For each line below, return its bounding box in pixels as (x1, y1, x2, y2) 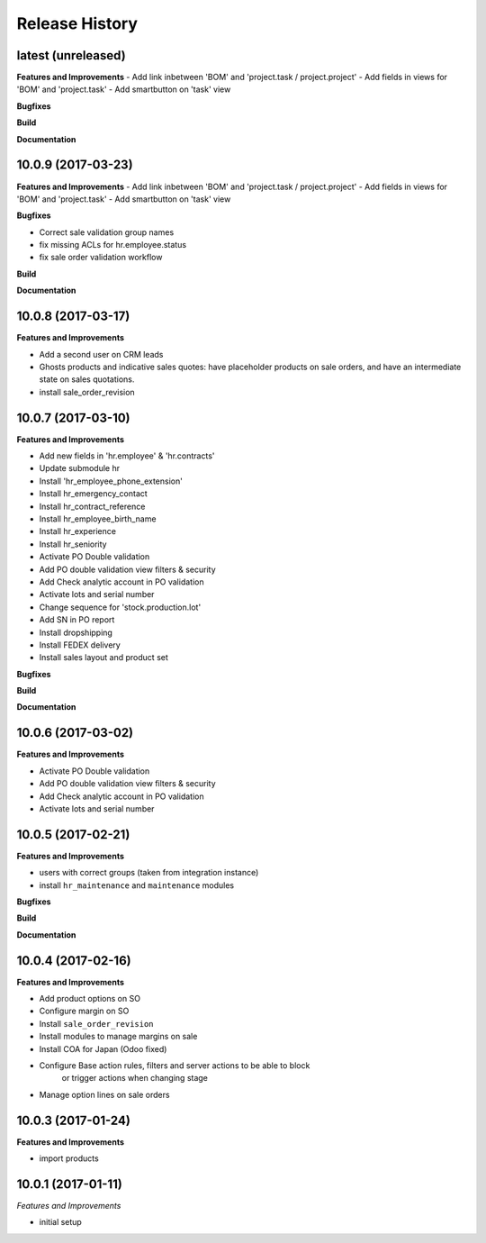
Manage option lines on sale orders (39, 1089, 170, 1100)
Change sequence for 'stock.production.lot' (39, 602, 202, 612)
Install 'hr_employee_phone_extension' (39, 476, 184, 486)
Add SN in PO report (39, 614, 115, 625)
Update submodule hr (39, 463, 121, 474)
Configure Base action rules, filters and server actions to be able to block (39, 1060, 310, 1071)
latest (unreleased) (16, 48, 126, 63)
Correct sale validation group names (39, 226, 175, 238)
